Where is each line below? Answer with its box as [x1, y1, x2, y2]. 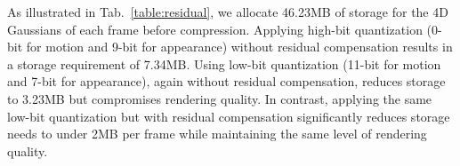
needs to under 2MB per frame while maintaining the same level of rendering [7, 124, 427, 143]
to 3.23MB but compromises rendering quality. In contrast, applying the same [7, 89, 432, 107]
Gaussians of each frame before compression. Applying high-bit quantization [7, 20, 423, 38]
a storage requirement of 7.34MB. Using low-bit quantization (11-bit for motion [7, 54, 441, 73]
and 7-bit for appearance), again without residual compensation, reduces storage [7, 72, 446, 91]
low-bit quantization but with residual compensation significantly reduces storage [7, 107, 450, 125]
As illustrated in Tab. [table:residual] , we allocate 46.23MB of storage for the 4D [7, 3, 448, 20]
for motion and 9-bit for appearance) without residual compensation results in [26, 37, 453, 56]
